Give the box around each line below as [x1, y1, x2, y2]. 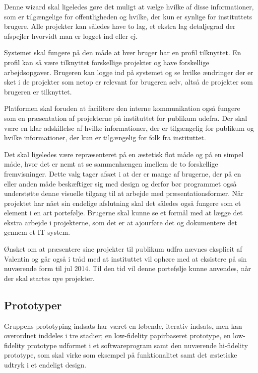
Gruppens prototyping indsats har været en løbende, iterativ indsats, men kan [4, 320, 242, 331]
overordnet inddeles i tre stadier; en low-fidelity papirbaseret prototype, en [4, 330, 231, 341]
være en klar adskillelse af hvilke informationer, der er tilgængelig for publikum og [4, 122, 254, 133]
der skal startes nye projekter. [4, 273, 95, 283]
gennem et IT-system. [4, 227, 70, 237]
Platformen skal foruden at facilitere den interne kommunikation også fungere [4, 103, 240, 113]
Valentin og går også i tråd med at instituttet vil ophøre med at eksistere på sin [4, 253, 247, 264]
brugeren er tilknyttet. [4, 86, 72, 96]
